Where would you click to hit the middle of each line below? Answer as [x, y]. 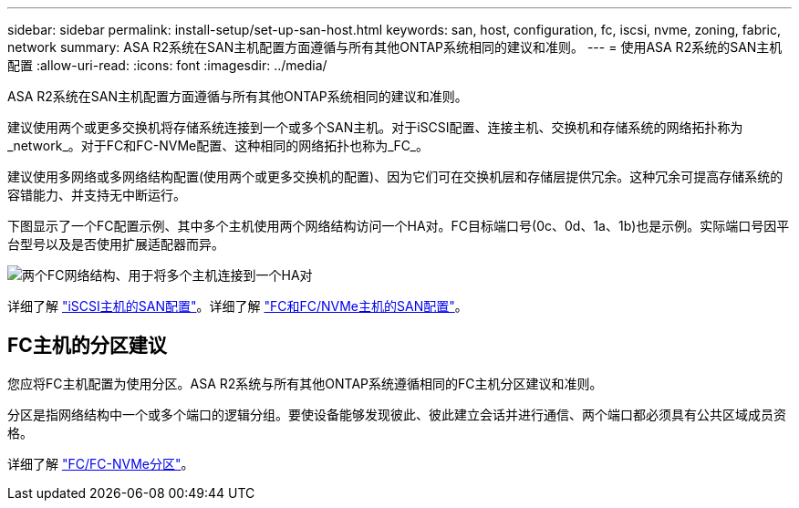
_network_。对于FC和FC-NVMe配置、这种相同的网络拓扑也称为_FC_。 [218, 145]
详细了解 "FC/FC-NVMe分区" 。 [101, 463]
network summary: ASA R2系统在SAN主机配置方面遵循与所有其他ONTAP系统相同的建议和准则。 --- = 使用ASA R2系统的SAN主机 [395, 47]
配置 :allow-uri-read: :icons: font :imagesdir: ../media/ [167, 65]
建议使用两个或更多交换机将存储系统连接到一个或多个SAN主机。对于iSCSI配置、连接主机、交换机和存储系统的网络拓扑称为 [375, 127]
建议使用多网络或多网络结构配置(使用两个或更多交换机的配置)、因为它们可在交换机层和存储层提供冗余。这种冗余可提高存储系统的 [395, 176]
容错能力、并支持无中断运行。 [97, 195]
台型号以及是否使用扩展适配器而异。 [116, 244]
